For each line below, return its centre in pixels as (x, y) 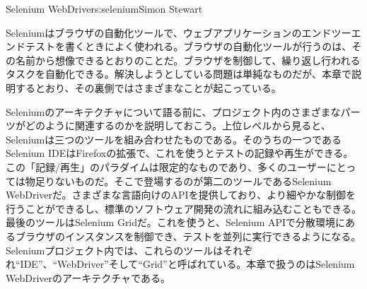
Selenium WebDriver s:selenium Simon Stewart (104, 8)
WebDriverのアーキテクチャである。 (88, 277)
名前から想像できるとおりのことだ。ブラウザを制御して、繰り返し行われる (188, 60)
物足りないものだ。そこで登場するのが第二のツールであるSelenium (178, 181)
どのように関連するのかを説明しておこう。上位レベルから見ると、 (178, 125)
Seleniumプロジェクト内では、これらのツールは (115, 250)
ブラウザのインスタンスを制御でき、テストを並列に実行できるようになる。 (188, 236)
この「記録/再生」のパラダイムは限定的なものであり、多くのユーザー (166, 166)
